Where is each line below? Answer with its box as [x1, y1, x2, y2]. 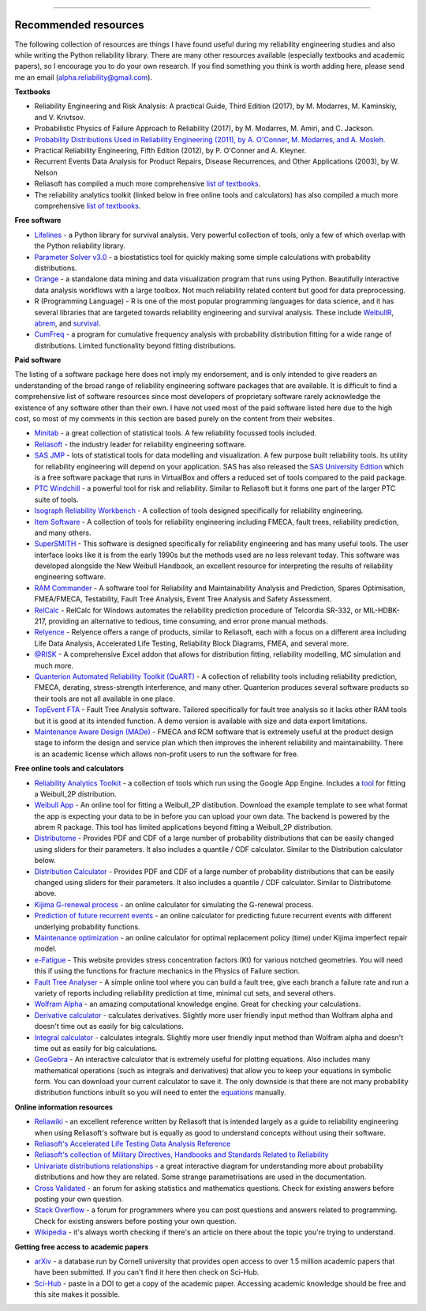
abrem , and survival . [34, 318, 102, 328]
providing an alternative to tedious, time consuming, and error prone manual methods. [48, 616, 328, 626]
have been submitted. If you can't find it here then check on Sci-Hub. [34, 1268, 260, 1277]
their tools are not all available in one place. [34, 694, 175, 703]
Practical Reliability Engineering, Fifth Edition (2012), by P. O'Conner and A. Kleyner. [34, 146, 307, 156]
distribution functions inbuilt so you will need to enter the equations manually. [34, 1087, 286, 1098]
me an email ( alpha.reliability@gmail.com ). [14, 72, 153, 82]
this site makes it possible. [34, 1290, 121, 1299]
